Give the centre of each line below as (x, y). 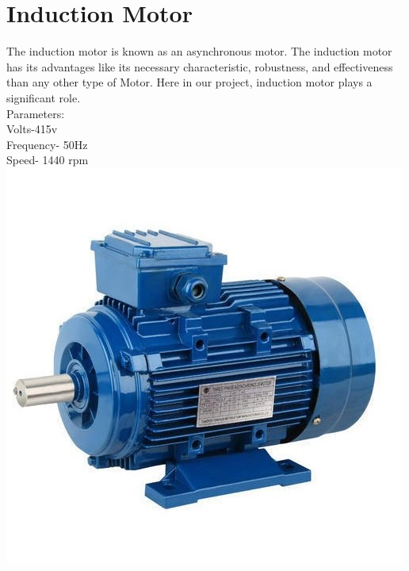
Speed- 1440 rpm (48, 160)
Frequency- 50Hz (47, 144)
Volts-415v (32, 129)
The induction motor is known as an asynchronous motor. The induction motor (199, 51)
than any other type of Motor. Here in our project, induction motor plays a (189, 82)
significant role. (44, 97)
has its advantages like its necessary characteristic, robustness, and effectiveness (200, 66)
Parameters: (36, 113)
